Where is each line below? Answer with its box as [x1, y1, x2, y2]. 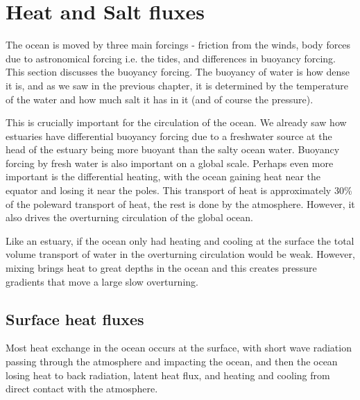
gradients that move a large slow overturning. [6, 274, 198, 288]
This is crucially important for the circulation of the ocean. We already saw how [6, 115, 347, 130]
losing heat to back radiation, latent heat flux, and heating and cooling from [6, 367, 330, 382]
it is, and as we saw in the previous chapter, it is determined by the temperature [6, 78, 349, 92]
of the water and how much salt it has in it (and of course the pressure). [6, 92, 314, 106]
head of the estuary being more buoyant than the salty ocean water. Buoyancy [6, 142, 340, 157]
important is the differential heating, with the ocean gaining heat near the [6, 169, 321, 184]
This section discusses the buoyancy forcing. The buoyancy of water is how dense [6, 64, 350, 79]
